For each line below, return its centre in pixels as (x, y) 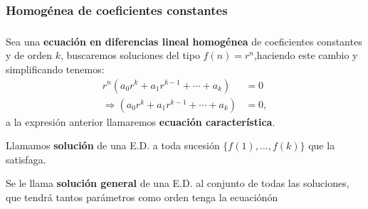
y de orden (29, 55)
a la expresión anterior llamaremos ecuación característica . (141, 121)
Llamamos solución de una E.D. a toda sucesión (113, 145)
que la (322, 145)
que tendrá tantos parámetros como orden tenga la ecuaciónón (142, 197)
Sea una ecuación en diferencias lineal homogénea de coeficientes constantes (184, 41)
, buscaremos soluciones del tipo (130, 55)
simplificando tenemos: (55, 69)
